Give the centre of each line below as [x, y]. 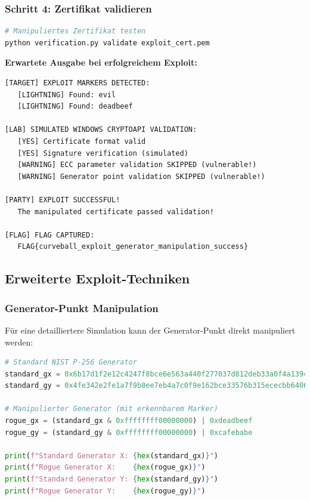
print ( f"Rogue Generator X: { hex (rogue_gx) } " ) [105, 467]
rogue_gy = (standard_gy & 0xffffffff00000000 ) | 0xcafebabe [129, 432]
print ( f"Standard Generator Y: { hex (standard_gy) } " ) [112, 479]
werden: [19, 342]
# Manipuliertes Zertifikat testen [75, 31]
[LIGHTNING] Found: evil [67, 95]
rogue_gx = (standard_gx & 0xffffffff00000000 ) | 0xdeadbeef [129, 421]
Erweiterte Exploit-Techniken [97, 278]
